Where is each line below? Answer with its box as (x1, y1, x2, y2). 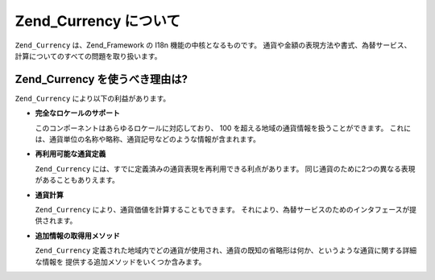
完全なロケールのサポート (35, 109, 120, 118)
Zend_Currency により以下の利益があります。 (14, 93, 171, 103)
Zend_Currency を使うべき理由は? (14, 72, 188, 86)
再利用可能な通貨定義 (35, 149, 106, 159)
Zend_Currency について (14, 12, 181, 30)
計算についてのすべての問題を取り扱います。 (14, 51, 162, 60)
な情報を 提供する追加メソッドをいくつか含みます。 (35, 257, 206, 266)
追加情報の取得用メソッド (35, 230, 120, 241)
